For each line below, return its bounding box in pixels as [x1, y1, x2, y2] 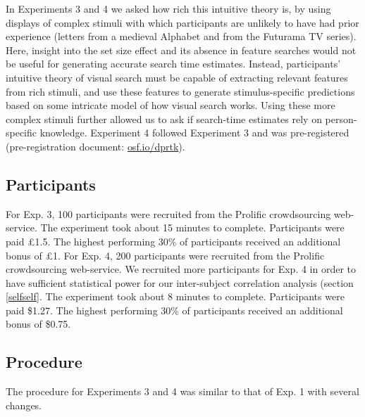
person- [325, 111, 357, 126]
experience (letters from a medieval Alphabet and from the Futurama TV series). [6, 29, 357, 44]
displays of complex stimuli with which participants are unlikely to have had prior [6, 15, 359, 30]
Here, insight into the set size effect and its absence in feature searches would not [6, 42, 357, 57]
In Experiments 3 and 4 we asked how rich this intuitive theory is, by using [6, 1, 331, 15]
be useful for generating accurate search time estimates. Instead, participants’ [6, 56, 341, 71]
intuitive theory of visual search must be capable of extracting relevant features [6, 70, 348, 84]
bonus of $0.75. [6, 316, 71, 331]
